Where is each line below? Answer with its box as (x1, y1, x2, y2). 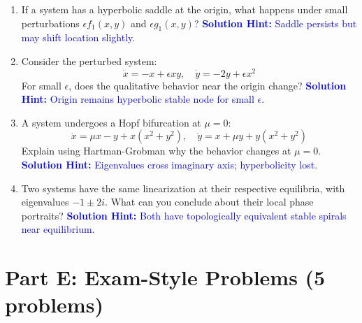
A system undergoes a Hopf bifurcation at (21, 115, 201, 129)
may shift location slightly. (21, 30, 136, 45)
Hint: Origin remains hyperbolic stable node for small (21, 92, 254, 106)
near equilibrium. (21, 222, 95, 236)
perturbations (21, 15, 80, 30)
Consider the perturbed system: (21, 53, 157, 68)
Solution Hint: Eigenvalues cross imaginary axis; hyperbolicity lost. (21, 157, 318, 172)
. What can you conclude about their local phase (105, 194, 314, 209)
